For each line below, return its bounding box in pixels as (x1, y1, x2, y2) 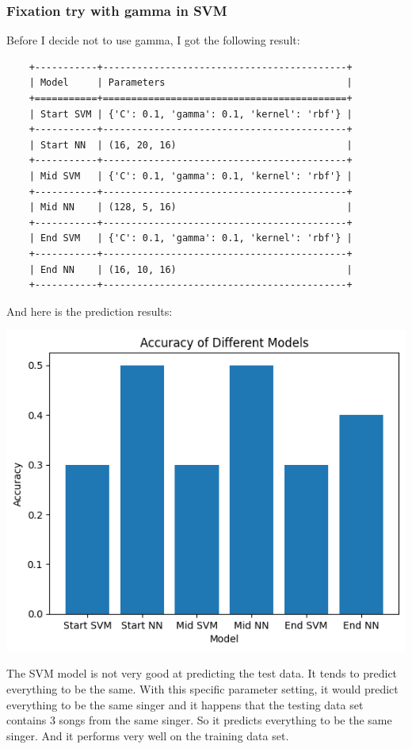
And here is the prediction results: (6, 302, 173, 319)
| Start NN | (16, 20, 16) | (29, 139, 353, 151)
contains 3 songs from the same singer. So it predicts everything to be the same (6, 712, 392, 728)
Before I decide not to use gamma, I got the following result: (6, 32, 300, 48)
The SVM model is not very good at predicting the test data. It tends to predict (6, 665, 398, 682)
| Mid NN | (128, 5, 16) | (29, 202, 353, 213)
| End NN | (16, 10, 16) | (29, 263, 353, 275)
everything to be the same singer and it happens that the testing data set (6, 696, 364, 713)
